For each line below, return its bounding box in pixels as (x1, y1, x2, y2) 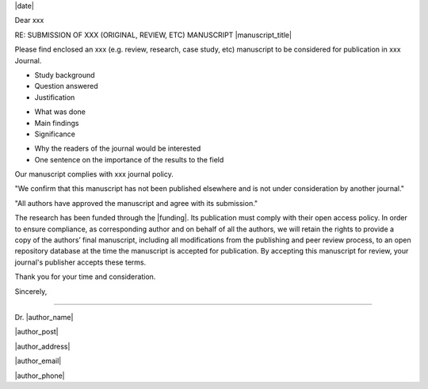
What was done (34, 107, 86, 116)
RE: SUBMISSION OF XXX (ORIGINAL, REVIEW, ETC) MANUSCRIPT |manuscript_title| (14, 30, 292, 40)
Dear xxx (14, 16, 44, 25)
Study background (34, 70, 95, 79)
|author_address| (14, 341, 71, 351)
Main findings (34, 118, 79, 128)
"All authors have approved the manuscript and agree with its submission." (14, 198, 258, 208)
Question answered (34, 82, 98, 91)
